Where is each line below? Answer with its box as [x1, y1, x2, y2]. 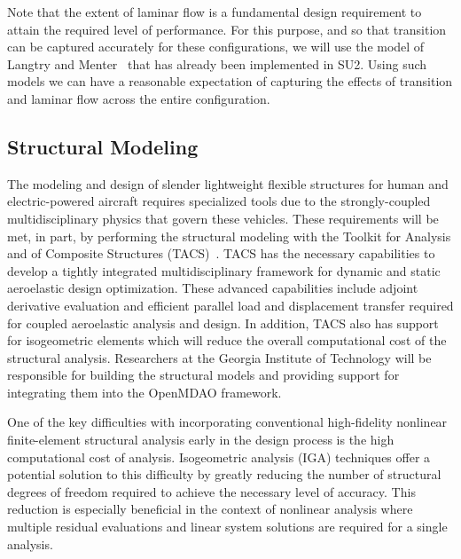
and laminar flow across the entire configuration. [7, 89, 270, 107]
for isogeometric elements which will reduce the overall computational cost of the [7, 331, 447, 350]
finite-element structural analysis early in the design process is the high [7, 430, 395, 449]
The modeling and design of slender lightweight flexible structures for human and [7, 174, 449, 193]
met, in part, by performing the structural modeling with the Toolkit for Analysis [7, 226, 451, 245]
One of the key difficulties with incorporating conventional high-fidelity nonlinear [7, 413, 448, 431]
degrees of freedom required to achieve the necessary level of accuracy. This [7, 482, 416, 500]
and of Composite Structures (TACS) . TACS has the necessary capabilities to [7, 244, 435, 263]
